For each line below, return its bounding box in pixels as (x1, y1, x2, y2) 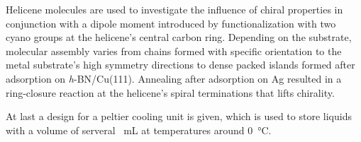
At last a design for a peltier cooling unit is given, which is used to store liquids (6, 109, 352, 124)
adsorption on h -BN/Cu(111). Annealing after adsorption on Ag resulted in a (6, 71, 342, 85)
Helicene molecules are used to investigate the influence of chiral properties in (6, 2, 343, 16)
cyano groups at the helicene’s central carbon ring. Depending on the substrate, (6, 30, 352, 45)
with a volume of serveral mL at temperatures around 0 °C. (6, 122, 272, 137)
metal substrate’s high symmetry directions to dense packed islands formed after (6, 57, 355, 72)
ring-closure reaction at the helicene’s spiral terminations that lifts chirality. (6, 85, 335, 100)
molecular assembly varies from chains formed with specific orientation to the (6, 43, 342, 58)
